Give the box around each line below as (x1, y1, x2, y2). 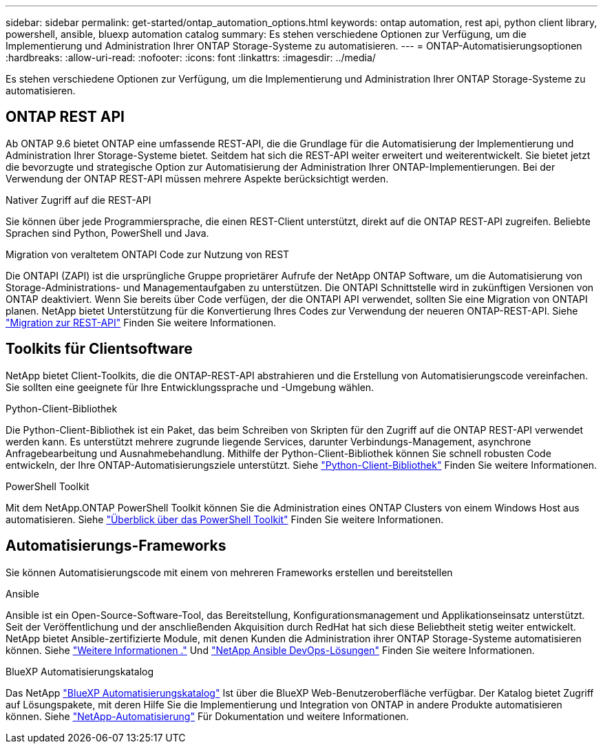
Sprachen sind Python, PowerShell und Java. (6, 226, 209, 239)
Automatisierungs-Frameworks (6, 537, 226, 555)
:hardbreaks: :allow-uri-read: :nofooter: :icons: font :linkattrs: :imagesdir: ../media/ (6, 52, 376, 63)
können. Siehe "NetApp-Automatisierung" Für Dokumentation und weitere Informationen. (6, 710, 409, 722)
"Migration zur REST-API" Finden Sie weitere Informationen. (6, 316, 276, 328)
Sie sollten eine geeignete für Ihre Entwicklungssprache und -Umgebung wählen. (6, 381, 374, 393)
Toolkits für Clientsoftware (6, 340, 193, 358)
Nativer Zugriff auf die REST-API (6, 193, 151, 206)
